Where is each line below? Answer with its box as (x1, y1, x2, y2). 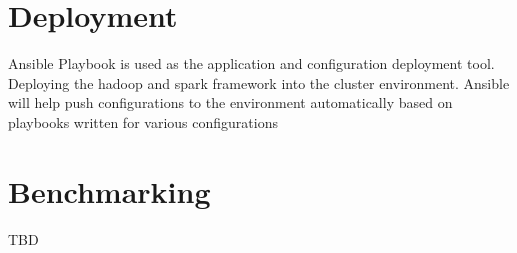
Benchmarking (8, 170, 211, 211)
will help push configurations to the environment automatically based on (8, 92, 453, 113)
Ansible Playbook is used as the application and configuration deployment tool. (8, 53, 495, 74)
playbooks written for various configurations (8, 111, 278, 132)
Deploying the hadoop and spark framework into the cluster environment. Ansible (8, 72, 510, 93)
